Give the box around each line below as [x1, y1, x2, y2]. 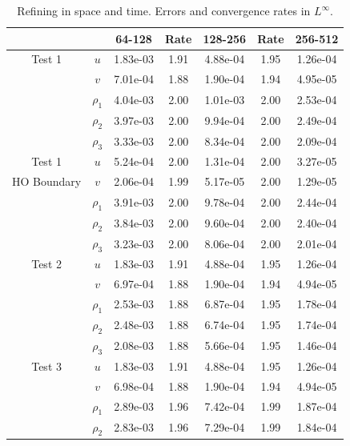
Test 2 [31, 255, 62, 272]
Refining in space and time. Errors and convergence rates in [17, 2, 311, 18]
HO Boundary [12, 173, 82, 190]
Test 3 [31, 357, 62, 374]
